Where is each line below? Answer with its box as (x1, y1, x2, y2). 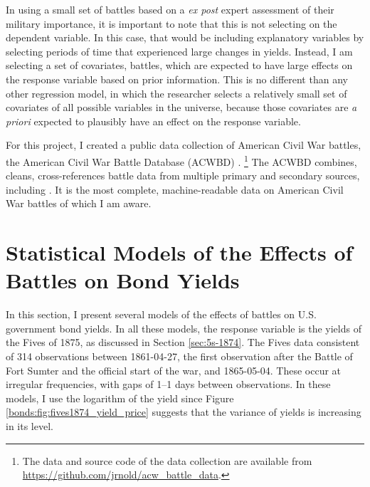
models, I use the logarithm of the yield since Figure (6, 390, 234, 405)
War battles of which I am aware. (6, 196, 152, 211)
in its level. (6, 419, 53, 434)
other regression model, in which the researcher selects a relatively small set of (6, 85, 347, 100)
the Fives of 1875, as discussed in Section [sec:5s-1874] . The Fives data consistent (6, 335, 360, 350)
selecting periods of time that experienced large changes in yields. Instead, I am (6, 43, 353, 58)
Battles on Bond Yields (6, 266, 240, 295)
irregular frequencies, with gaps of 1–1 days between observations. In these (6, 377, 331, 392)
